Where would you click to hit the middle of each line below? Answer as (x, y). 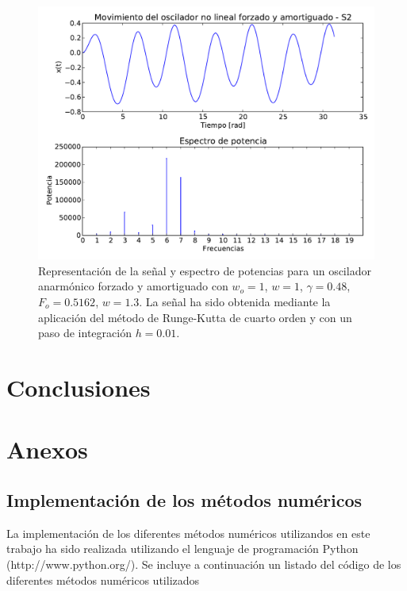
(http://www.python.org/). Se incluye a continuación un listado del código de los (204, 564)
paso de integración (85, 333)
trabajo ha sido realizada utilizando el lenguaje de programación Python (182, 549)
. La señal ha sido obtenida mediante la (235, 302)
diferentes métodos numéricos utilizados (103, 579)
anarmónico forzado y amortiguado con (133, 286)
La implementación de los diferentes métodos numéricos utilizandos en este (188, 533)
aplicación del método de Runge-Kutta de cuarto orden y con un (195, 317)
